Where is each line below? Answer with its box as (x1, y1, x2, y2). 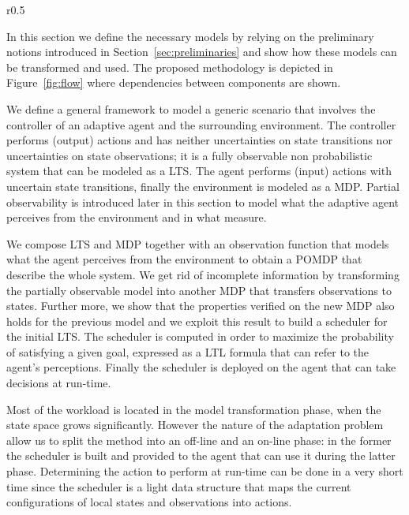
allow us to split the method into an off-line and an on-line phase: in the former (6, 431, 392, 448)
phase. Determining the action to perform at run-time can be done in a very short (6, 463, 403, 480)
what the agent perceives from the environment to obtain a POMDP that (6, 251, 362, 267)
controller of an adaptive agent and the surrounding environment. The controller (6, 116, 396, 132)
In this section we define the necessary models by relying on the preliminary (6, 28, 374, 44)
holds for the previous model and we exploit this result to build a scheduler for (6, 312, 388, 329)
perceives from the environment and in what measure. (6, 209, 267, 226)
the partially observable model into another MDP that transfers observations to (6, 282, 392, 298)
